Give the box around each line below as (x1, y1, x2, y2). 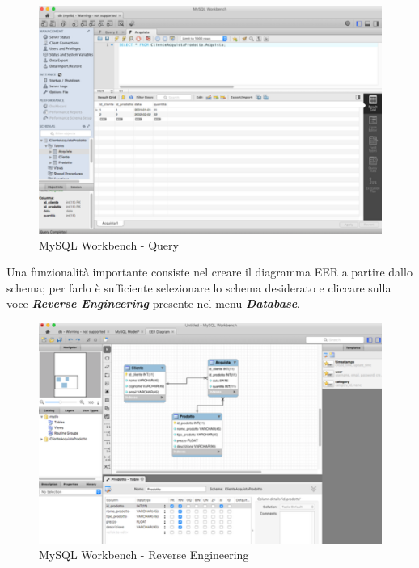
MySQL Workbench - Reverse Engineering (39, 546, 249, 563)
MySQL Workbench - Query (39, 236, 179, 253)
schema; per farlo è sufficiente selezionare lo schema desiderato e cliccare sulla (6, 279, 391, 296)
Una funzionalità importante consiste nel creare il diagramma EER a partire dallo (6, 263, 413, 280)
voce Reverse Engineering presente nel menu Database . (6, 295, 301, 312)
